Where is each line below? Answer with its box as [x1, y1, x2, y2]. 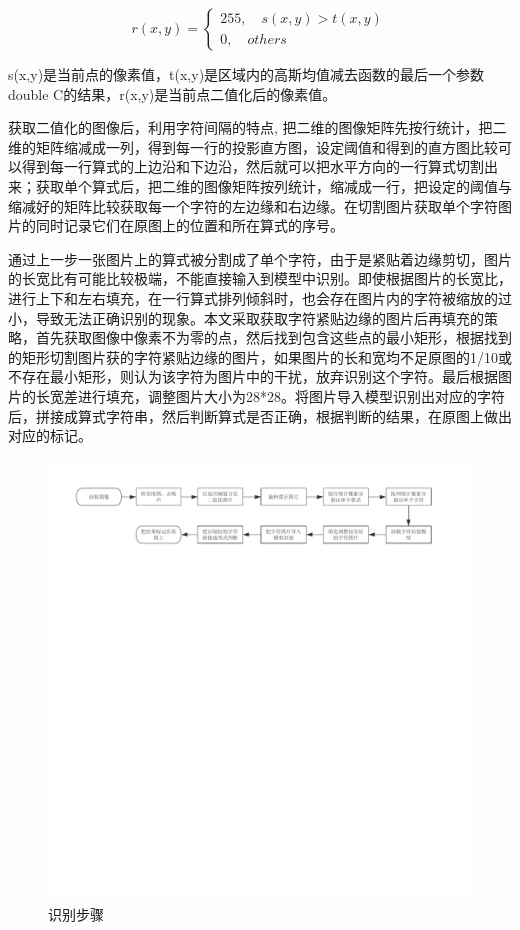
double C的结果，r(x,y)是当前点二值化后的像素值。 [8, 83, 337, 104]
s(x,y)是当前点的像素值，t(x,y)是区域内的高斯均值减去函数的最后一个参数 [8, 64, 485, 84]
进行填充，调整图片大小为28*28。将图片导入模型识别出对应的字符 [77, 385, 505, 406]
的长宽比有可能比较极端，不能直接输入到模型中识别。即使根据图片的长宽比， [8, 268, 512, 289]
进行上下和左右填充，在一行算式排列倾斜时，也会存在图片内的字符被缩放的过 [8, 287, 512, 308]
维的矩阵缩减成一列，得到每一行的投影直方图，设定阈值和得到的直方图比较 [8, 136, 498, 157]
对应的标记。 [8, 425, 92, 446]
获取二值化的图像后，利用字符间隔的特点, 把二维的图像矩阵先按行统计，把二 [8, 117, 507, 138]
